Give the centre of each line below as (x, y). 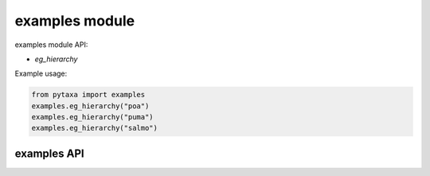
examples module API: (51, 45)
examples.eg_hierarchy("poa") (90, 106)
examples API (49, 153)
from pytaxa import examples (88, 95)
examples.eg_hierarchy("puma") (93, 117)
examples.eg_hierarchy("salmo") (95, 128)
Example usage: (41, 74)
